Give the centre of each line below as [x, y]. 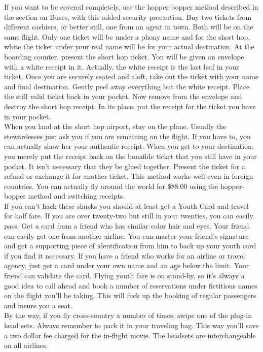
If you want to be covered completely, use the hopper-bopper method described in [131, 7]
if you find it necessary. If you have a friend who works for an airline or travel [125, 255]
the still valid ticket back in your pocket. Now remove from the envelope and [123, 96]
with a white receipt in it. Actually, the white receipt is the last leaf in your [122, 66]
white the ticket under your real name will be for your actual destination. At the [129, 46]
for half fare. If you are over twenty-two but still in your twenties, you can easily [129, 216]
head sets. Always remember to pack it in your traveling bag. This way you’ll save [131, 325]
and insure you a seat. [38, 305]
